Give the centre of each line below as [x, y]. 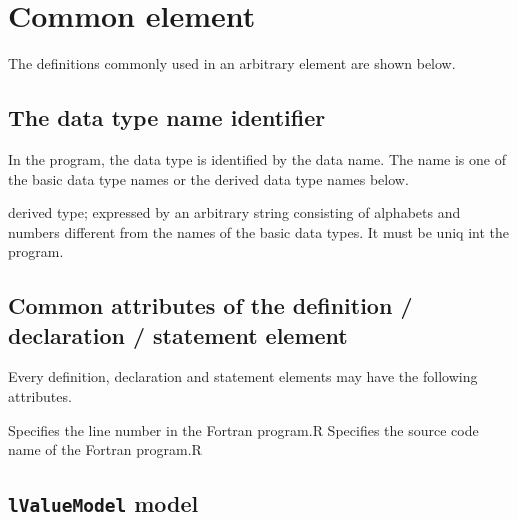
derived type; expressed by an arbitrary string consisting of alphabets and [234, 212]
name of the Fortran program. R [105, 449]
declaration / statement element [178, 334]
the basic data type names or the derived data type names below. [208, 178]
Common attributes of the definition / [210, 305]
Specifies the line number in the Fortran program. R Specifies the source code [243, 429]
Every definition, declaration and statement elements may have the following [243, 376]
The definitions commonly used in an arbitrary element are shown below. [232, 63]
